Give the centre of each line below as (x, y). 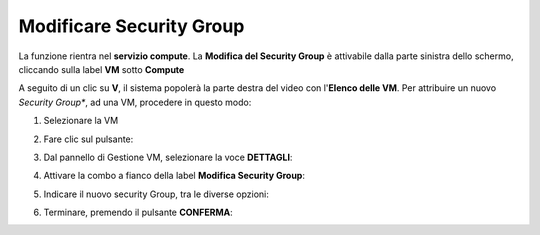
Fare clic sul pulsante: (88, 139)
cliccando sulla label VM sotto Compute (101, 69)
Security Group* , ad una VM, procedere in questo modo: (135, 102)
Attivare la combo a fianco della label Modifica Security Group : (174, 176)
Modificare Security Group (131, 26)
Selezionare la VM (81, 121)
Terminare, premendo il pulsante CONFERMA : (138, 212)
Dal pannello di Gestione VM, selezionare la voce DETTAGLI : (168, 157)
